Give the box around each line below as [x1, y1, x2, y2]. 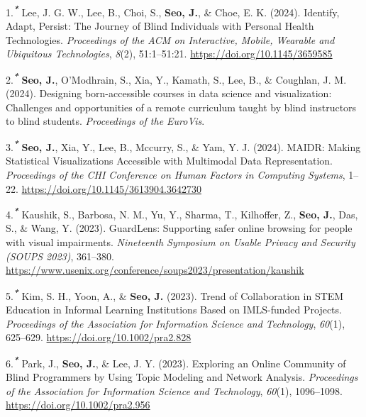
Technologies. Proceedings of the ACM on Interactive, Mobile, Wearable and [6, 32, 335, 47]
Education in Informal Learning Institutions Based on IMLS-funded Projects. [6, 301, 342, 316]
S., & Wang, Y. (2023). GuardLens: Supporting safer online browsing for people [6, 221, 353, 235]
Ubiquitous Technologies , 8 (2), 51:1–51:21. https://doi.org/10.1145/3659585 [6, 46, 333, 61]
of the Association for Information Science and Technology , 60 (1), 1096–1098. [6, 383, 343, 398]
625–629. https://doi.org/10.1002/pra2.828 [6, 330, 192, 345]
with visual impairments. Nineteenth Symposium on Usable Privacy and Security [6, 234, 355, 249]
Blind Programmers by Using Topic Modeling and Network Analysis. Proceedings [6, 369, 358, 384]
